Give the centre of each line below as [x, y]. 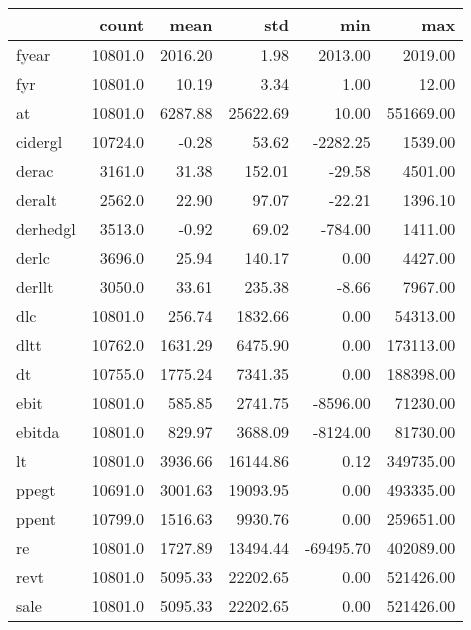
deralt [36, 199]
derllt [35, 286]
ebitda [38, 431]
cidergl [39, 141]
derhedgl [46, 228]
